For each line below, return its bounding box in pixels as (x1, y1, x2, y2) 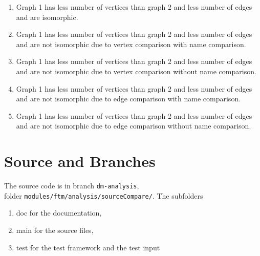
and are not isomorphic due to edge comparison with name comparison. (16, 93, 241, 104)
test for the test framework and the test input (16, 242, 160, 252)
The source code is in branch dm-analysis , (4, 180, 139, 191)
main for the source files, (16, 224, 94, 235)
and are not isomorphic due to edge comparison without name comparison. (16, 120, 251, 131)
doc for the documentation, (16, 207, 102, 218)
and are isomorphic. (16, 11, 78, 22)
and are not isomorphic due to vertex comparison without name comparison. (16, 66, 256, 76)
